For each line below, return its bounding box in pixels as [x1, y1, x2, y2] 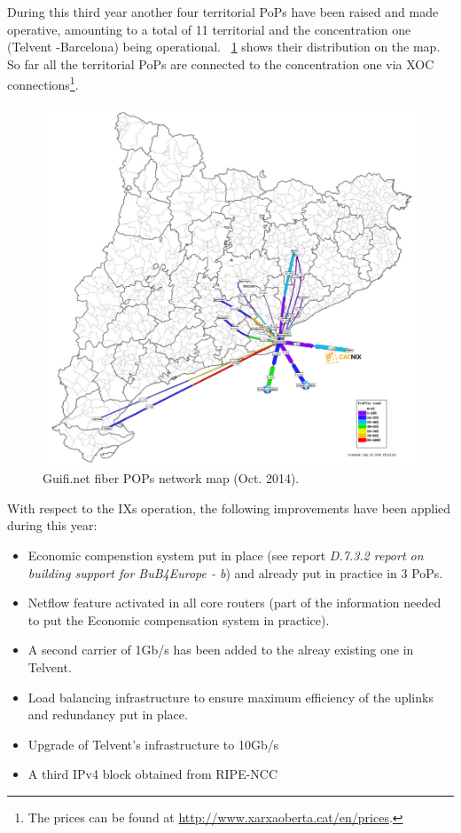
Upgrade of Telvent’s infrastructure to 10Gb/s [27, 734, 279, 753]
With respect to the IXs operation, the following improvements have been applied [7, 498, 451, 517]
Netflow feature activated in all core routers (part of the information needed [27, 593, 441, 612]
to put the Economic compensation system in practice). [27, 610, 330, 629]
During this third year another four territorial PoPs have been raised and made [7, 3, 439, 20]
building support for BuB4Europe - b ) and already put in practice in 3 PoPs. [27, 563, 443, 582]
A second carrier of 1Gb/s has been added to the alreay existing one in [27, 640, 414, 659]
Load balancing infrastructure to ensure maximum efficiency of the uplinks [27, 687, 434, 706]
